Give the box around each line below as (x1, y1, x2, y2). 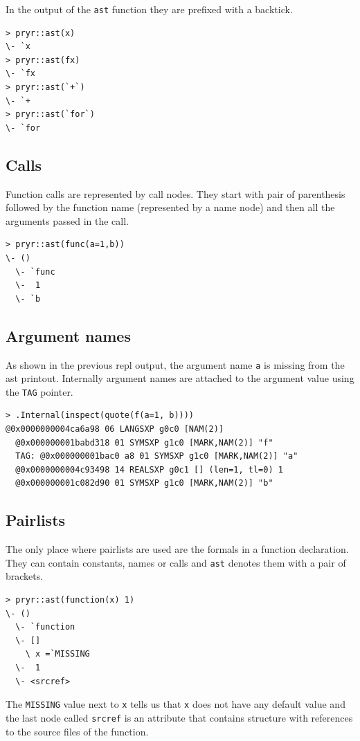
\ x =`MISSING (25, 649, 90, 659)
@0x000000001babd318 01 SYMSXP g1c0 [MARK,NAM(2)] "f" (15, 437, 273, 448)
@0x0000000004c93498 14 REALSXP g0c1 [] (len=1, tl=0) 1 (15, 464, 283, 475)
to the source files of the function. (6, 724, 149, 738)
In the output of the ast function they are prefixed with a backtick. (6, 2, 293, 16)
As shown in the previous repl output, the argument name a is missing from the (6, 357, 345, 372)
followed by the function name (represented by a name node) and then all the (6, 200, 335, 214)
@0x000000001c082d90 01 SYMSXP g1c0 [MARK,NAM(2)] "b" (15, 478, 273, 488)
